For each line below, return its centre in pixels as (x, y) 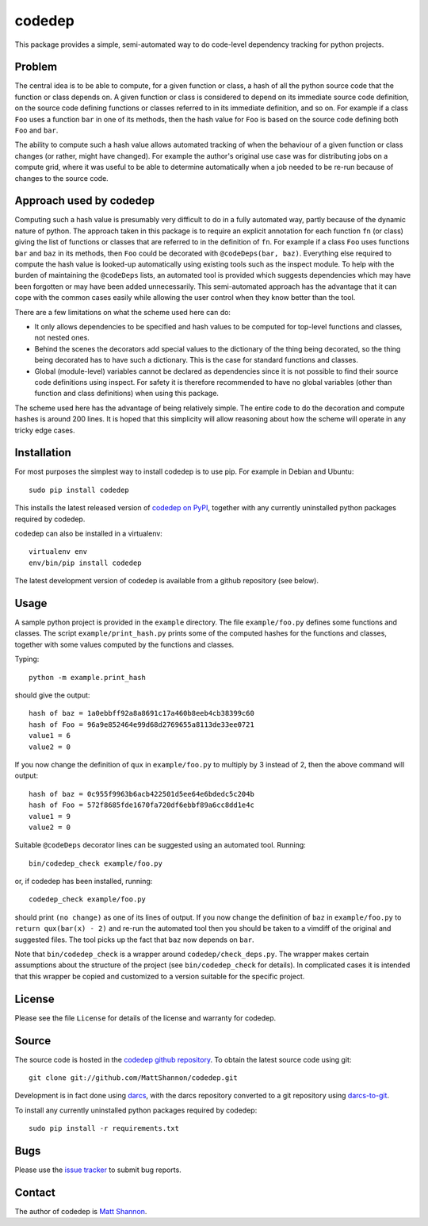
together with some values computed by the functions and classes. (124, 644)
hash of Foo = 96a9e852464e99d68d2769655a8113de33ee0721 (142, 724)
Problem (36, 67)
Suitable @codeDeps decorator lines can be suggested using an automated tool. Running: (160, 845)
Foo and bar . (36, 130)
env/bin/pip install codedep (85, 563)
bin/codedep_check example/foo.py (96, 863)
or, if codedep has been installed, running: (84, 882)
